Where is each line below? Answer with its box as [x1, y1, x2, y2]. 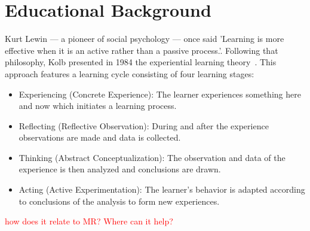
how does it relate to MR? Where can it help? [5, 215, 173, 227]
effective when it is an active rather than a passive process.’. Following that [5, 44, 278, 56]
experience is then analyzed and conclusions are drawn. [19, 163, 221, 175]
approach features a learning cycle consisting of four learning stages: [5, 67, 254, 80]
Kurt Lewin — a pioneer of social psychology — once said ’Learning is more [5, 32, 284, 45]
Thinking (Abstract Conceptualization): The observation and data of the [19, 151, 286, 163]
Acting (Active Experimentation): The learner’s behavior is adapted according [19, 183, 305, 196]
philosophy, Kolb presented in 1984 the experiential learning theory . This [5, 56, 277, 68]
